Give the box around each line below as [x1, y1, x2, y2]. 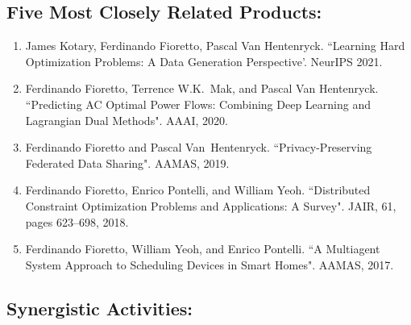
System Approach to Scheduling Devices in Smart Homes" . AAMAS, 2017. [25, 256, 394, 273]
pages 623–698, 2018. [25, 213, 129, 230]
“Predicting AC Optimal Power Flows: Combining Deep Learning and [25, 95, 371, 112]
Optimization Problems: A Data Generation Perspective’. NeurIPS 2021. [25, 52, 383, 69]
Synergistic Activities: [6, 295, 193, 320]
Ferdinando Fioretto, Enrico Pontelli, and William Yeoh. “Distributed [25, 181, 371, 198]
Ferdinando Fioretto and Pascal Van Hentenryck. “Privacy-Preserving [25, 139, 372, 156]
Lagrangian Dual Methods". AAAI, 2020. [25, 111, 228, 128]
